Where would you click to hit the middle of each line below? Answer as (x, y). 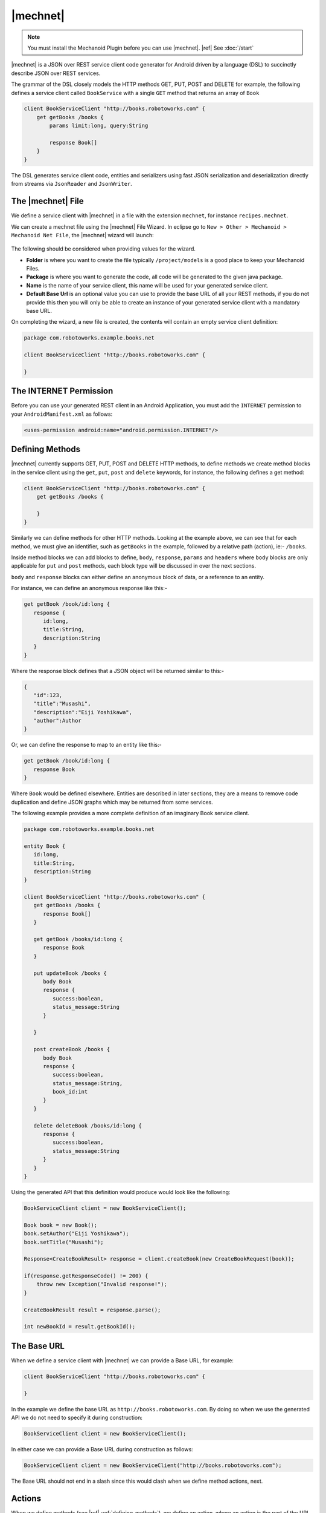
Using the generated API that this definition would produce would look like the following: (121, 1192)
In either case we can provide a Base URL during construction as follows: (102, 1449)
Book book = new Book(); (61, 1225)
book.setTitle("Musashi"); (64, 1242)
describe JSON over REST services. (56, 73)
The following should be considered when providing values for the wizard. (104, 249)
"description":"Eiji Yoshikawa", (83, 712)
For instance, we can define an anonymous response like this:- (89, 588)
